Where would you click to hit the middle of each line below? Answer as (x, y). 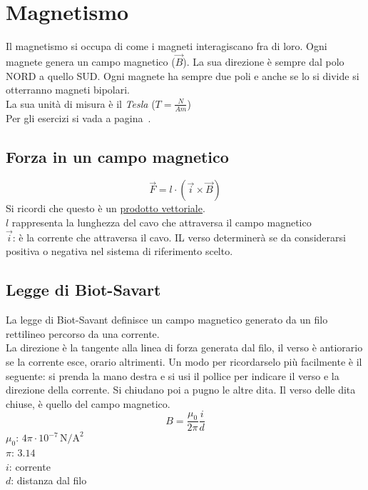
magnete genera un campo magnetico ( (91, 61)
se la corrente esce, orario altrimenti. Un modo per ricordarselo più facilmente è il (184, 361)
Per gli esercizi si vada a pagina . (78, 117)
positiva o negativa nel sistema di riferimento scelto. (119, 251)
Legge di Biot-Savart (83, 290)
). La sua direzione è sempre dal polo (264, 61)
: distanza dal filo (49, 480)
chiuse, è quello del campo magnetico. (88, 403)
